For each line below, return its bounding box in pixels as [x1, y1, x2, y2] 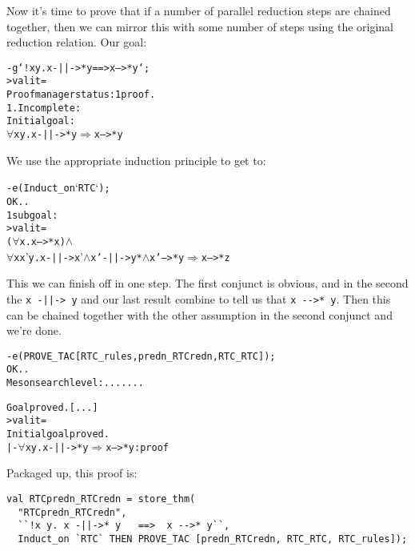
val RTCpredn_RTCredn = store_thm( [6, 493, 196, 505]
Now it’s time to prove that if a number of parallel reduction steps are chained [6, 2, 391, 18]
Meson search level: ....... [6, 377, 144, 388]
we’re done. [6, 322, 62, 339]
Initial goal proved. [6, 428, 110, 440]
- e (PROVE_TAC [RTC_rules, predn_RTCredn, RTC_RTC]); [6, 350, 276, 362]
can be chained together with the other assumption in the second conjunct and [6, 306, 393, 323]
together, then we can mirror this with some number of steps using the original [6, 18, 393, 34]
